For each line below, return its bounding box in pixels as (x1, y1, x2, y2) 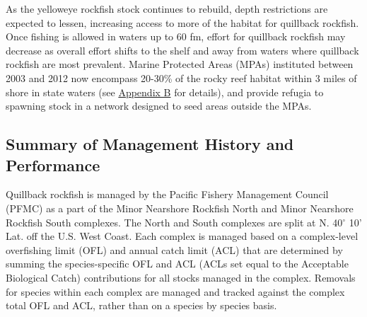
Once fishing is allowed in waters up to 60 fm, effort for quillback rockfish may (6, 29, 346, 44)
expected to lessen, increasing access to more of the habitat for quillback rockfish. (6, 15, 359, 30)
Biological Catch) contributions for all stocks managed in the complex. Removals (6, 270, 356, 284)
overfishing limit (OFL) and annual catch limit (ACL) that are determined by (6, 242, 343, 257)
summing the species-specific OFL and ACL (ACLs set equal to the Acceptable (6, 256, 349, 271)
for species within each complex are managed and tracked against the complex (6, 284, 345, 299)
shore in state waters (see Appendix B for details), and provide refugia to (6, 84, 324, 99)
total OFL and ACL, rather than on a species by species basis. (6, 298, 277, 313)
